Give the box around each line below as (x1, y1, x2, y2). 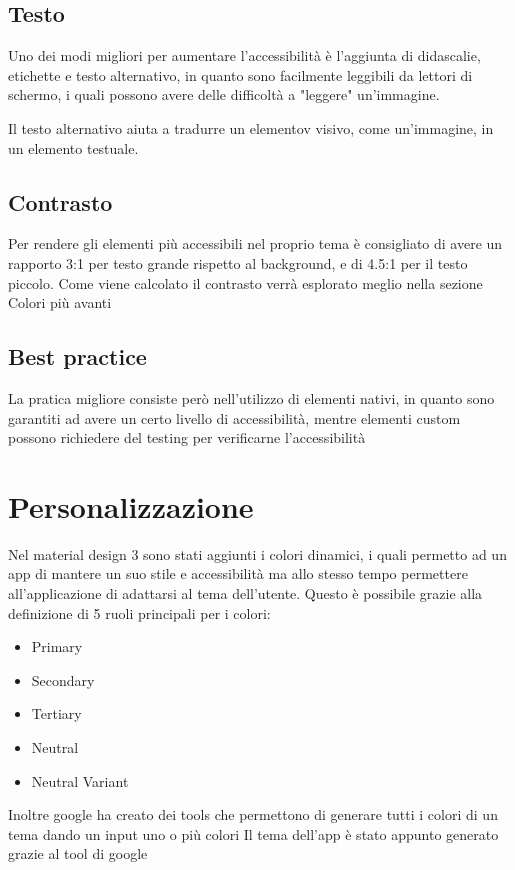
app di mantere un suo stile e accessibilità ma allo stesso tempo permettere (8, 563, 468, 584)
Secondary (31, 669, 95, 690)
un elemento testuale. (8, 137, 139, 158)
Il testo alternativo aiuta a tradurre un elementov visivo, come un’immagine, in (8, 117, 494, 138)
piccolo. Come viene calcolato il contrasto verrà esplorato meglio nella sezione (8, 272, 483, 293)
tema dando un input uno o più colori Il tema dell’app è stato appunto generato (8, 823, 499, 844)
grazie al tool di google (8, 843, 148, 864)
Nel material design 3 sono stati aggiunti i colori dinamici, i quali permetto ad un (8, 543, 507, 564)
